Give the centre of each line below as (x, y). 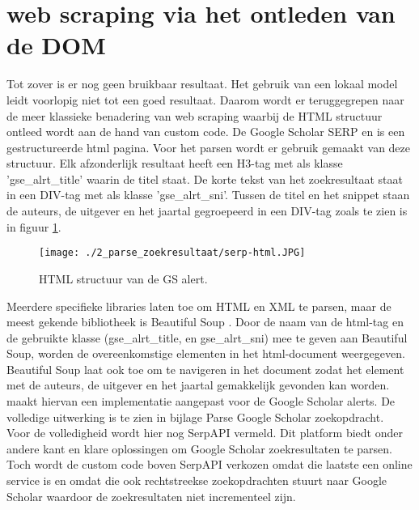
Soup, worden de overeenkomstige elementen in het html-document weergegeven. (206, 353)
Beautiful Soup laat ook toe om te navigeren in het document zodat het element (205, 369)
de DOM (56, 45)
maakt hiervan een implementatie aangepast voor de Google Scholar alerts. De (201, 401)
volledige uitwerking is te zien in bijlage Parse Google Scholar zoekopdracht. (195, 416)
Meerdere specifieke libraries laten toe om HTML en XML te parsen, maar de (199, 306)
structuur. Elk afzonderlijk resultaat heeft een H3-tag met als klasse (175, 163)
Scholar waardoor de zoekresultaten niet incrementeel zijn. (151, 496)
